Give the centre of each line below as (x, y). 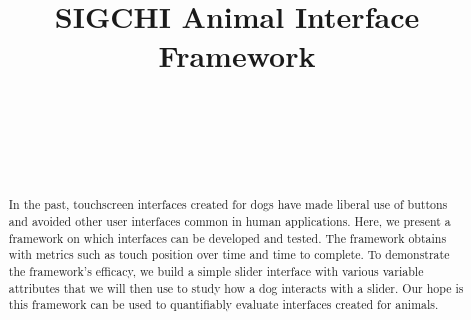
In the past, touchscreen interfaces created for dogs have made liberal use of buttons (228, 204)
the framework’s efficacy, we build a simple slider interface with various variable (216, 271)
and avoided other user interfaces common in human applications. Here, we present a (229, 221)
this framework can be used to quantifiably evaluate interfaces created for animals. (223, 304)
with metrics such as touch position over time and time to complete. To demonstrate (229, 254)
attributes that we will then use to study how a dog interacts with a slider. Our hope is (236, 287)
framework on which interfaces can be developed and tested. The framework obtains (227, 237)
